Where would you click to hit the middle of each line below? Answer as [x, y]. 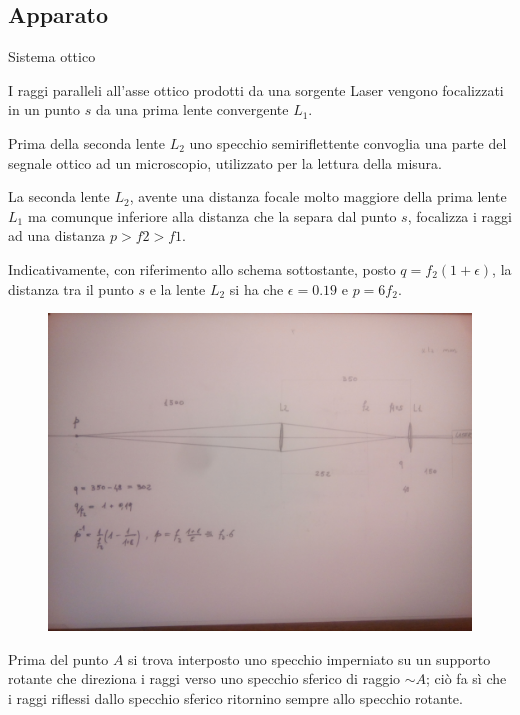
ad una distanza [57, 235]
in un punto [44, 109]
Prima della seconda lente [87, 142]
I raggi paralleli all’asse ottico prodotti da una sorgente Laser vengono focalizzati [256, 89]
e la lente [177, 288]
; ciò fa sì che [466, 678]
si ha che [256, 288]
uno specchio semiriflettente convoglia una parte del [348, 142]
